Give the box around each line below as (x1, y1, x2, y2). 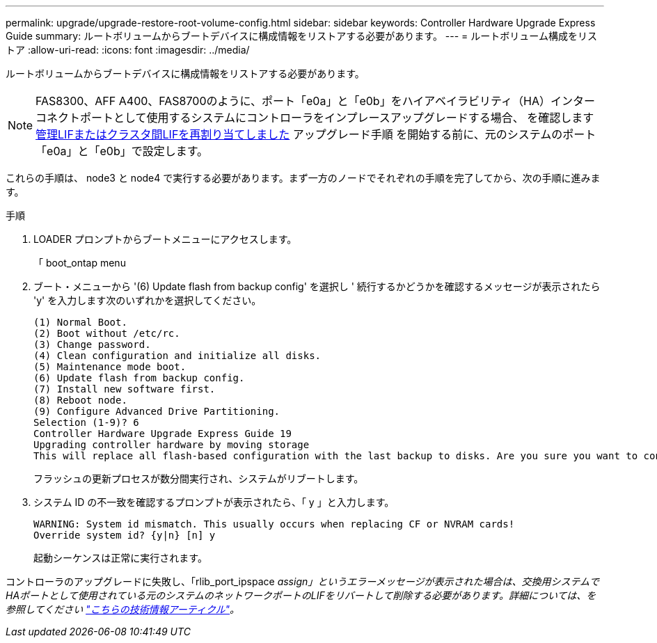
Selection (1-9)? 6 (33, 417, 139, 428)
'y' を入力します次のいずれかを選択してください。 (33, 294, 262, 306)
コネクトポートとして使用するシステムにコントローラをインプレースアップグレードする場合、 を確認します (35, 111, 594, 125)
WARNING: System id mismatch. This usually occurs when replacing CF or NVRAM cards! (33, 518, 515, 530)
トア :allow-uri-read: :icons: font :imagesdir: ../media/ (6, 44, 250, 56)
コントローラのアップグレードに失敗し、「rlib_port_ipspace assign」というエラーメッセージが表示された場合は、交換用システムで (6, 575, 599, 587)
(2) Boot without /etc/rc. (33, 328, 180, 339)
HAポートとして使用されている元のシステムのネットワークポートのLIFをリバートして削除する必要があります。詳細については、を (6, 589, 596, 601)
